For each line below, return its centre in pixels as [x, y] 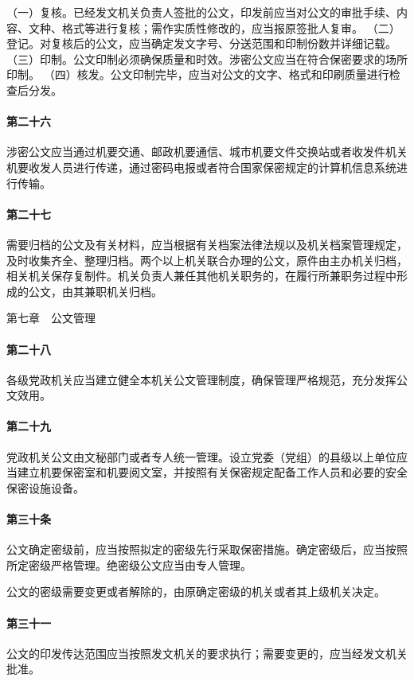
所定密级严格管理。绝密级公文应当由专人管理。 [129, 564]
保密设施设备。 [45, 487]
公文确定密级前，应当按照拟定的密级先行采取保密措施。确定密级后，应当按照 [207, 549]
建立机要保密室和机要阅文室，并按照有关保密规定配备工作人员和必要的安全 [212, 472]
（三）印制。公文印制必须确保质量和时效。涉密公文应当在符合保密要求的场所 [207, 58]
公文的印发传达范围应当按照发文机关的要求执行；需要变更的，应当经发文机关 [207, 653]
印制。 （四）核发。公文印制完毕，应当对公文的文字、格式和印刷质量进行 [198, 74]
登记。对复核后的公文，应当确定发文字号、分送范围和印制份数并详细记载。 [201, 43]
